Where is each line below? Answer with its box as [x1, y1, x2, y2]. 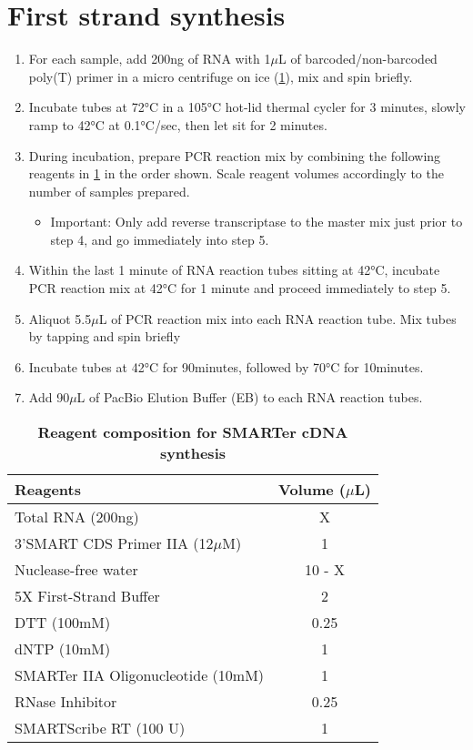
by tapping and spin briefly [28, 327, 181, 346]
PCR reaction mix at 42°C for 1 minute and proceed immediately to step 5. [28, 279, 451, 298]
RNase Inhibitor [15, 691, 117, 713]
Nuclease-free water [15, 559, 138, 581]
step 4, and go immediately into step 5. [50, 229, 269, 248]
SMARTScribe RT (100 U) [15, 717, 186, 739]
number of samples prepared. [28, 181, 190, 200]
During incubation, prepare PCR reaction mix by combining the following [28, 146, 441, 165]
